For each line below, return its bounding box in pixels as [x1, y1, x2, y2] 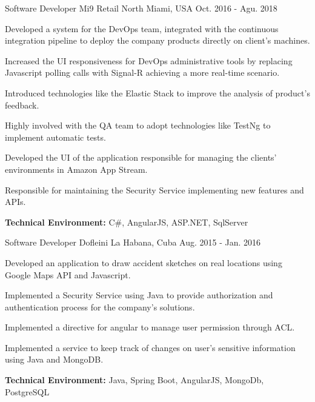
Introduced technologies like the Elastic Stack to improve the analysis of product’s [5, 86, 310, 99]
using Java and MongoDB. [5, 353, 104, 366]
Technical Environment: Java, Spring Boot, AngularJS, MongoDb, [5, 374, 264, 386]
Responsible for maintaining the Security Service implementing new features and [5, 183, 304, 196]
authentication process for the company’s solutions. [5, 300, 195, 313]
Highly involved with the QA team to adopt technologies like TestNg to [5, 119, 271, 132]
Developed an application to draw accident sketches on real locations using [5, 256, 282, 269]
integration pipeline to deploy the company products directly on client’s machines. [5, 34, 310, 47]
